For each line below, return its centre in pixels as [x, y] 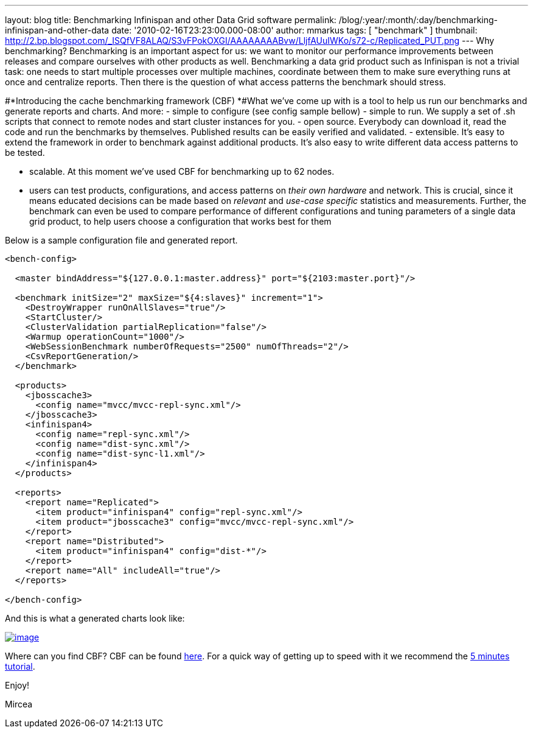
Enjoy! [17, 685]
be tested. [25, 153]
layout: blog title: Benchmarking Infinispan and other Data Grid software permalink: [171, 20]
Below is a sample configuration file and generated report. [121, 240]
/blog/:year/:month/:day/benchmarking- [418, 20]
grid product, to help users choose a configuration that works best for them [180, 221]
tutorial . [20, 666]
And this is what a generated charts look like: [95, 618]
